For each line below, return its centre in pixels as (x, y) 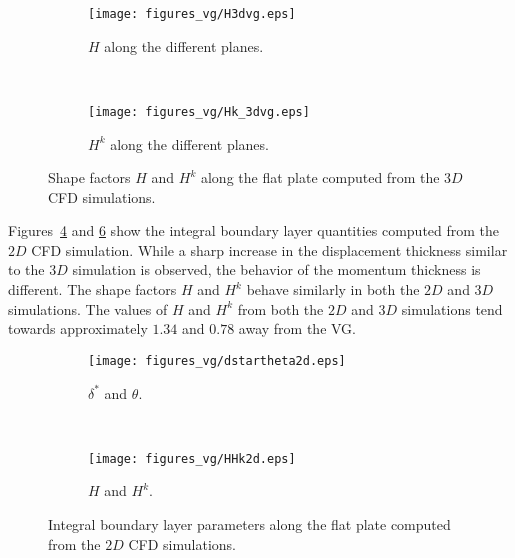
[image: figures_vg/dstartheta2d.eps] (217, 360)
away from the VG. (297, 328)
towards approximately (78, 328)
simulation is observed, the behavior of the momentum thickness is (276, 269)
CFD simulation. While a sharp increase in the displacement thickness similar (269, 249)
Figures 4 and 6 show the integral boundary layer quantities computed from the (254, 230)
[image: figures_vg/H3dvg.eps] (192, 14)
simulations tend (452, 308)
